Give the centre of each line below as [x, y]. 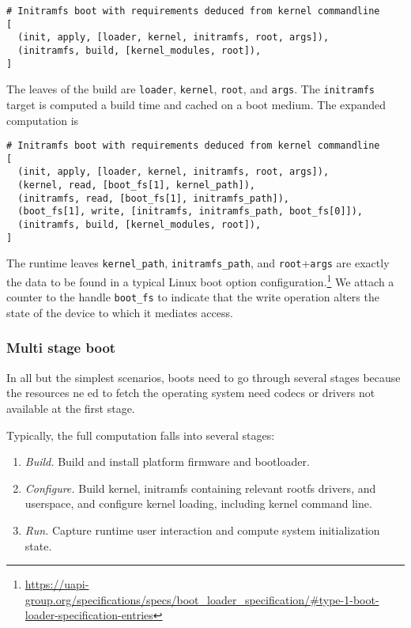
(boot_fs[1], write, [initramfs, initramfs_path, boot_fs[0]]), [190, 212]
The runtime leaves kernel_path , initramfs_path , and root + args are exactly [198, 263]
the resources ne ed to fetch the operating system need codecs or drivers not [191, 393]
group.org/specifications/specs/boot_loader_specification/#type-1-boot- [202, 599]
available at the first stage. [71, 408]
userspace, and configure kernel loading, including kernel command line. [198, 503]
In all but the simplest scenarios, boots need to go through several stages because [204, 377]
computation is [43, 120]
